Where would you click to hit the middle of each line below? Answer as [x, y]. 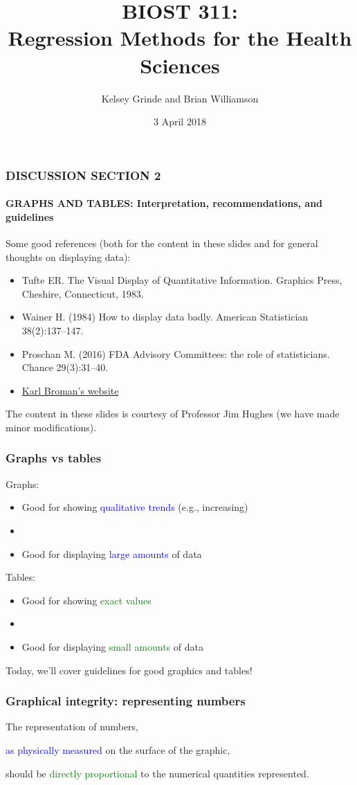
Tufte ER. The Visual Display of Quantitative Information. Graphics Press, [182, 280]
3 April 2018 [180, 121]
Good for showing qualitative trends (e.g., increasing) [135, 507]
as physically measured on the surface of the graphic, [118, 749]
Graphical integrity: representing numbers [126, 701]
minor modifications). [51, 427]
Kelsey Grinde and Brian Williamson [180, 98]
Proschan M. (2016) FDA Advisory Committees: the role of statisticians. [176, 353]
